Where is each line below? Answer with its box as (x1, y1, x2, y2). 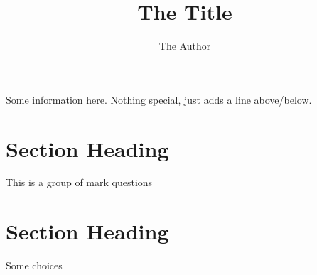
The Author (158, 38, 211, 53)
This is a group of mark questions (6, 175, 153, 190)
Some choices (6, 258, 63, 273)
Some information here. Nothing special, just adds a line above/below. (6, 92, 312, 107)
